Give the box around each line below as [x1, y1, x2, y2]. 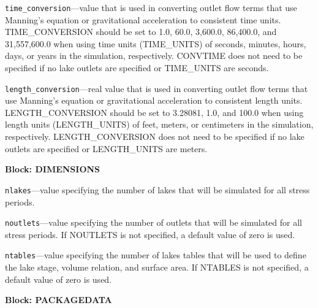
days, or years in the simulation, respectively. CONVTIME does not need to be [5, 49, 303, 62]
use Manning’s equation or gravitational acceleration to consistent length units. [5, 94, 303, 107]
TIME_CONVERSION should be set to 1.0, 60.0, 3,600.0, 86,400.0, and [5, 25, 277, 38]
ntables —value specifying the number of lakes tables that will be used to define [5, 248, 306, 261]
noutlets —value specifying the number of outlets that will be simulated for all [5, 216, 302, 229]
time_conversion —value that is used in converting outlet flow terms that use [5, 1, 297, 13]
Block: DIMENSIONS [5, 163, 100, 175]
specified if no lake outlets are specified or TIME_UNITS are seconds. [5, 61, 269, 74]
